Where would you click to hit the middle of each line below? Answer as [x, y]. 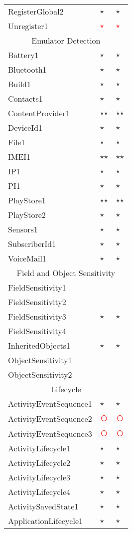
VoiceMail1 [27, 258]
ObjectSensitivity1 [40, 360]
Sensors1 [23, 229]
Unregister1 [28, 26]
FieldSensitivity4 [37, 331]
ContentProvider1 [39, 113]
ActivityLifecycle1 [39, 448]
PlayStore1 [27, 200]
